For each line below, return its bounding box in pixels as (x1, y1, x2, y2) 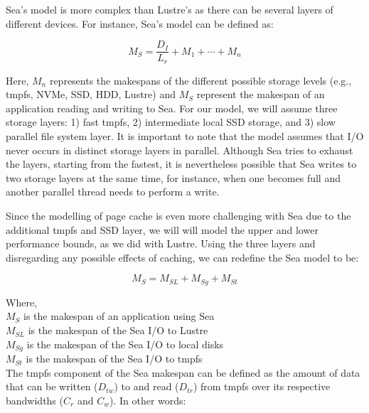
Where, (6, 294, 37, 309)
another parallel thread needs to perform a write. (6, 184, 220, 199)
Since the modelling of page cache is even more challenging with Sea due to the (6, 208, 351, 223)
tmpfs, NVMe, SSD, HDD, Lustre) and (6, 87, 176, 102)
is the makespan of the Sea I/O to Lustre (28, 323, 208, 338)
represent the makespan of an (196, 87, 325, 102)
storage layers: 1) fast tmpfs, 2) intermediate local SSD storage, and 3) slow (6, 114, 336, 129)
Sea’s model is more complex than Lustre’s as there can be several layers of (6, 2, 333, 16)
